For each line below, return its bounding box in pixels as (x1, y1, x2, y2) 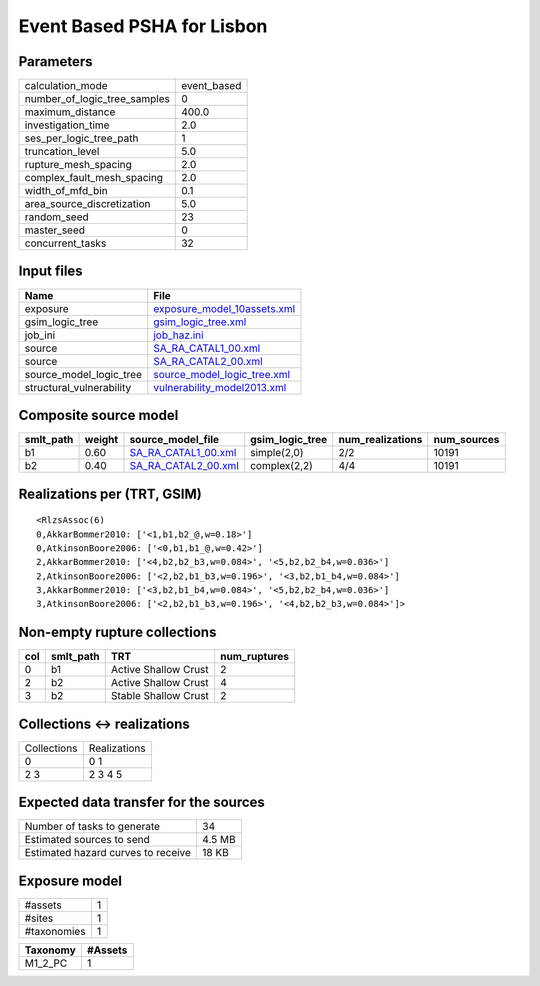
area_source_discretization (24, 197, 151, 211)
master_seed (24, 223, 85, 237)
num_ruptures (220, 650, 290, 664)
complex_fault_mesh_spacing (24, 171, 164, 185)
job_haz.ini (153, 328, 204, 342)
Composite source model (18, 407, 179, 424)
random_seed (24, 210, 89, 224)
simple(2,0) (250, 446, 304, 460)
